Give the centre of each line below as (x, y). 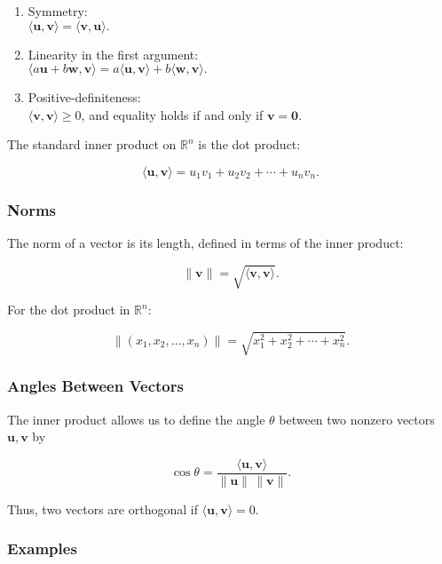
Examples (42, 548)
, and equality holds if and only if (172, 114)
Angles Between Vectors (95, 386)
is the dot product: (249, 144)
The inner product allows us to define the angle (136, 419)
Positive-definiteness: (84, 97)
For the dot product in (69, 310)
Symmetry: (58, 11)
